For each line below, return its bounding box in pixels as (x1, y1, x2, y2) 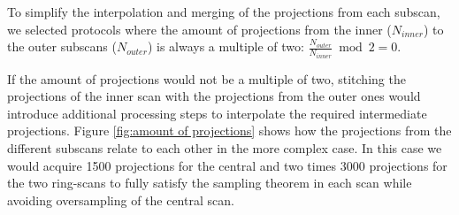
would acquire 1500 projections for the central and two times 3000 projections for (7, 156, 448, 174)
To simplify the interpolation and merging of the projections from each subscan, (7, 3, 440, 20)
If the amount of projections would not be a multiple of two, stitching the (7, 69, 406, 88)
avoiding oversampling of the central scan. (7, 190, 234, 209)
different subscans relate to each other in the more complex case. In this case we (7, 139, 442, 157)
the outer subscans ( (7, 37, 117, 56)
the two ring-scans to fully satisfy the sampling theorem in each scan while (7, 173, 412, 192)
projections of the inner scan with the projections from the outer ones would (7, 87, 421, 105)
